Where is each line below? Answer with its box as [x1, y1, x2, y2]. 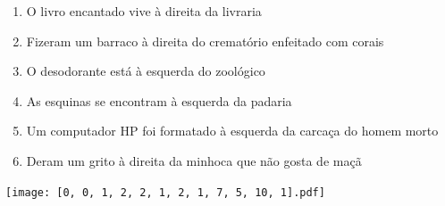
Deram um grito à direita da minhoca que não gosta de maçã [26, 151, 362, 169]
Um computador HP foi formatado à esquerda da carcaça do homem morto [26, 121, 439, 140]
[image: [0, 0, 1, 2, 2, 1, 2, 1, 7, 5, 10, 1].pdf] [5, 185, 325, 199]
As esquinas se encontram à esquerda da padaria [26, 91, 292, 110]
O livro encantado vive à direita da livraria [26, 2, 262, 20]
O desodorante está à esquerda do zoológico [26, 62, 265, 80]
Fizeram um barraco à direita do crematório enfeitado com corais [26, 31, 384, 50]
